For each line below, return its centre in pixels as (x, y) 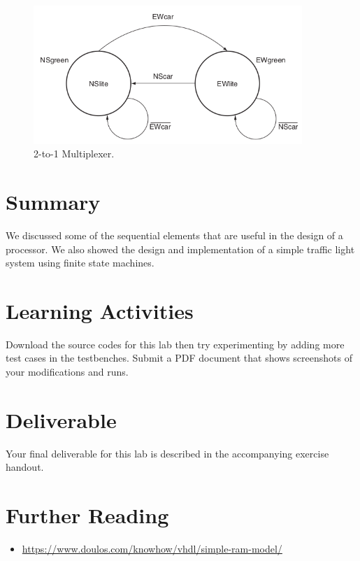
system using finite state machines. (80, 263)
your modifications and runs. (67, 372)
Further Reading (87, 515)
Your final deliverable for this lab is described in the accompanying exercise (167, 453)
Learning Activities (100, 310)
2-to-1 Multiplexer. (74, 154)
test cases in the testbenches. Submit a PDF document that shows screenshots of (179, 358)
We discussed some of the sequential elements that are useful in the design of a (174, 235)
